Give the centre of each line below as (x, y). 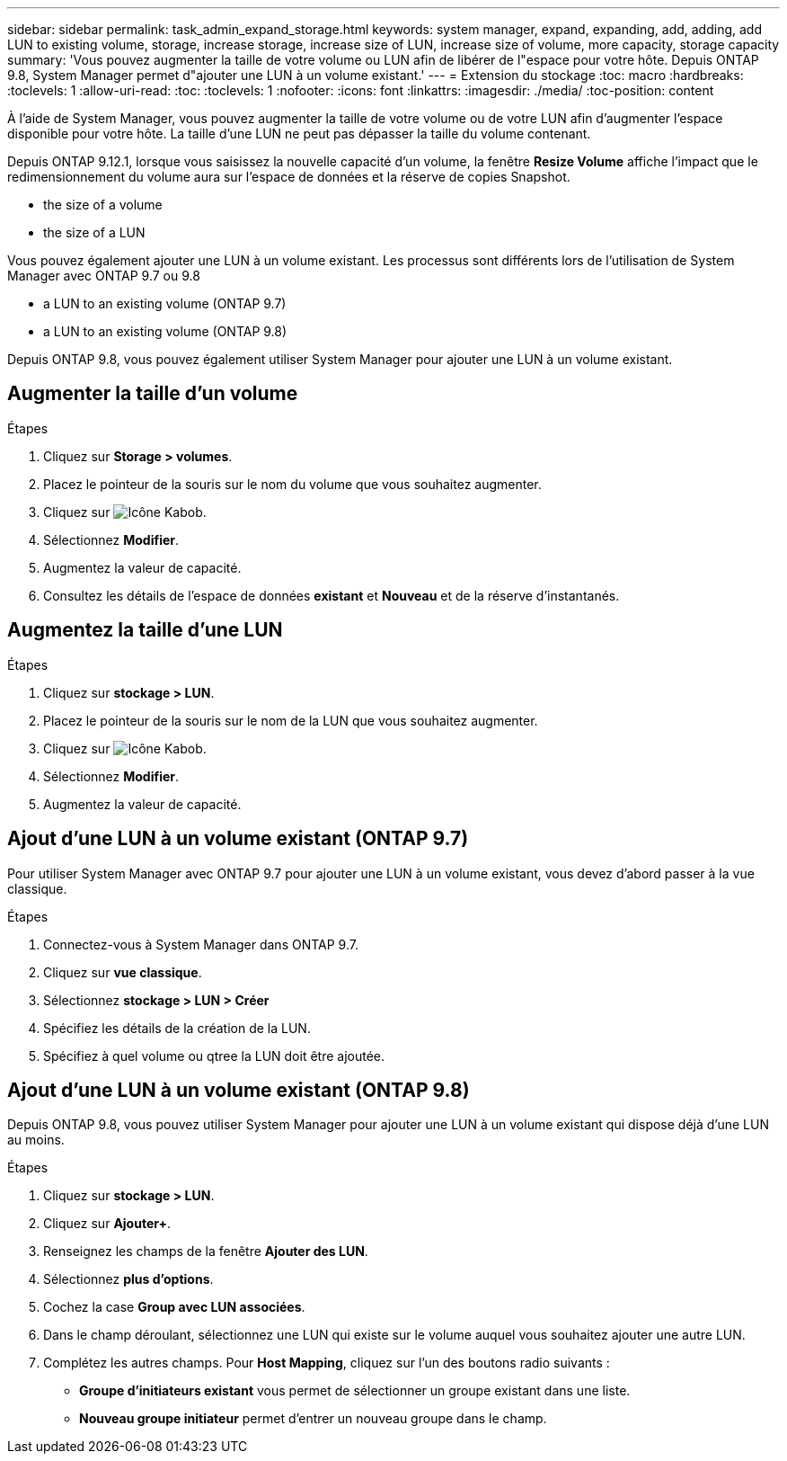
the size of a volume (103, 205)
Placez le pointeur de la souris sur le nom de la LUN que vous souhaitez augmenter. (291, 720)
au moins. (36, 1140)
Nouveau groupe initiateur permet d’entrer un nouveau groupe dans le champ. (313, 1419)
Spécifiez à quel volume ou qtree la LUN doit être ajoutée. (214, 1056)
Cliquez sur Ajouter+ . (107, 1224)
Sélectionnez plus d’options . (128, 1279)
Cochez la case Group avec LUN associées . (174, 1307)
